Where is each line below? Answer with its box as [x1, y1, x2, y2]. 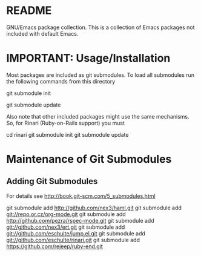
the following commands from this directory [6, 77, 116, 85]
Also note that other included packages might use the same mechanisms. [6, 113, 189, 120]
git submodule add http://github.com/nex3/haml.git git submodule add [6, 204, 182, 211]
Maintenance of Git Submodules [6, 153, 172, 166]
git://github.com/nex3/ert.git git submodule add [6, 223, 125, 231]
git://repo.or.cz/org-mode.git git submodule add [6, 210, 126, 218]
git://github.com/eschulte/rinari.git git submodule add [6, 236, 140, 243]
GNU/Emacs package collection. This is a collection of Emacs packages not [6, 24, 195, 31]
